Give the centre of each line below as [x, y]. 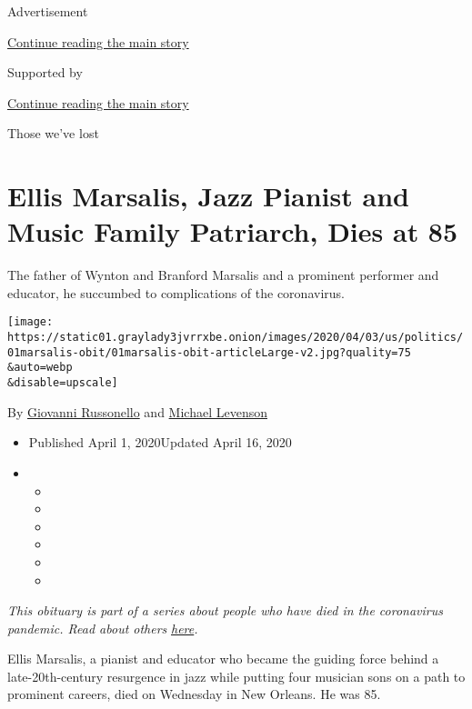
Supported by [45, 72]
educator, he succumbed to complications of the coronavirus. [176, 292]
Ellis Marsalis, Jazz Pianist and [208, 196]
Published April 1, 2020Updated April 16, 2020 [160, 442]
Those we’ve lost [53, 133]
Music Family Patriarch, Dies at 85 [233, 231]
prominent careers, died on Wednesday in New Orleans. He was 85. [194, 694]
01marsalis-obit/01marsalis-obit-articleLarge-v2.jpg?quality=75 [209, 352]
